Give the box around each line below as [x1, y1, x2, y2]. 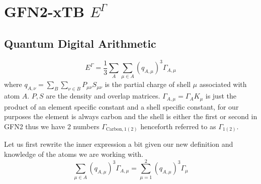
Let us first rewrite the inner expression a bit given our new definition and [4, 139, 233, 149]
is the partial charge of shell [105, 79, 191, 89]
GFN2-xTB [4, 1, 84, 22]
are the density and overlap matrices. [46, 90, 160, 101]
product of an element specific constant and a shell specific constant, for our [4, 101, 239, 112]
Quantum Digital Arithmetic [4, 35, 156, 51]
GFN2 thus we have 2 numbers [4, 121, 100, 131]
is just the [205, 90, 236, 101]
